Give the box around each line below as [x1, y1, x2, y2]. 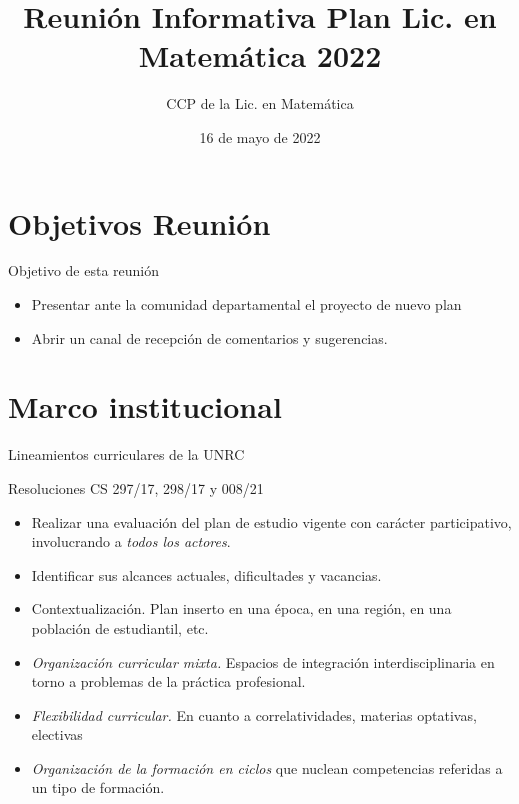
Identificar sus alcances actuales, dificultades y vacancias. [31, 564, 382, 585]
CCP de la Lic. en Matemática [166, 93, 354, 114]
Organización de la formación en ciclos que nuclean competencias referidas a [31, 757, 503, 778]
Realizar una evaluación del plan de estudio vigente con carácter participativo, [31, 511, 512, 532]
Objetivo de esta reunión [8, 260, 160, 281]
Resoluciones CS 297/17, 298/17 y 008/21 [8, 477, 264, 498]
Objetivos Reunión [8, 202, 271, 243]
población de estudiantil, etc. [31, 617, 209, 638]
